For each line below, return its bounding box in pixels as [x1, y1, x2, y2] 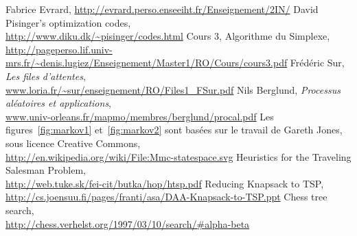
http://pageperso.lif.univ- [5, 42, 113, 56]
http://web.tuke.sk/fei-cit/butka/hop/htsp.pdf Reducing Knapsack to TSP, [5, 176, 324, 190]
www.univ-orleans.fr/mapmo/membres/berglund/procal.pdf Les [5, 109, 274, 123]
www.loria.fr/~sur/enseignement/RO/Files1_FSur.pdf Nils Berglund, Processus [5, 82, 341, 96]
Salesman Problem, [5, 163, 86, 177]
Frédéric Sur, [290, 55, 345, 70]
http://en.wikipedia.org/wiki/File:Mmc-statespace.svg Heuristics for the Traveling [5, 149, 352, 163]
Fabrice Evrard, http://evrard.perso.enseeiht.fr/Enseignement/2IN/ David [5, 2, 319, 16]
